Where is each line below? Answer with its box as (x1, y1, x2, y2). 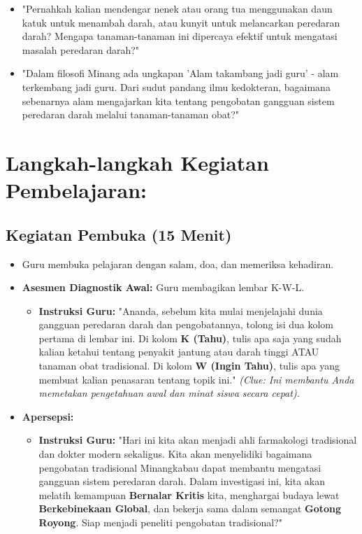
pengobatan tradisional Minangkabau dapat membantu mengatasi (38, 460, 321, 475)
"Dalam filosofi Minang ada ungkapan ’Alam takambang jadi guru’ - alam (22, 66, 339, 80)
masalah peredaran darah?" (22, 42, 140, 57)
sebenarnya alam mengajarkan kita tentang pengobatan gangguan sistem (22, 93, 335, 108)
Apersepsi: (22, 409, 74, 423)
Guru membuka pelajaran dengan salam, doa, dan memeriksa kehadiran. (22, 256, 334, 271)
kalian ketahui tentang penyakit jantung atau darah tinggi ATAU (38, 344, 319, 359)
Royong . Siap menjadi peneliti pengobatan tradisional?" (38, 515, 282, 530)
